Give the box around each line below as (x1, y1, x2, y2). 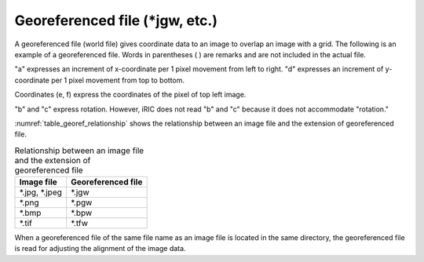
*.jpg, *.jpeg (19, 187, 63, 198)
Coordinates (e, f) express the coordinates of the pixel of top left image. (14, 90, 247, 100)
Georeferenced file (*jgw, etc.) (14, 12, 217, 29)
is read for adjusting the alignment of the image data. (14, 244, 186, 253)
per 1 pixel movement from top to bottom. (51, 75, 185, 85)
